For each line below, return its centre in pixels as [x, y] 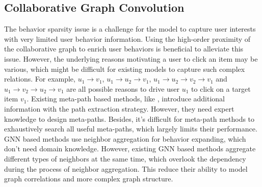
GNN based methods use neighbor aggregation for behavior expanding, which [125, 138]
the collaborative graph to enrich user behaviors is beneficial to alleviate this [124, 49]
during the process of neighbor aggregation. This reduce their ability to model [126, 168]
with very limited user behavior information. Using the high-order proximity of [127, 38]
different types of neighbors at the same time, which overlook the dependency [125, 158]
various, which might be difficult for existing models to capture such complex [125, 69]
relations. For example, [40, 79]
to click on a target [221, 88]
